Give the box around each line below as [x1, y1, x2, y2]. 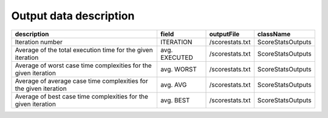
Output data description [11, 9, 135, 22]
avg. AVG [160, 80, 187, 89]
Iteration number [15, 38, 63, 46]
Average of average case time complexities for [15, 76, 148, 85]
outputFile [209, 30, 240, 38]
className [257, 30, 291, 38]
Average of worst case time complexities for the [15, 61, 152, 70]
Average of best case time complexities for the [15, 92, 149, 100]
